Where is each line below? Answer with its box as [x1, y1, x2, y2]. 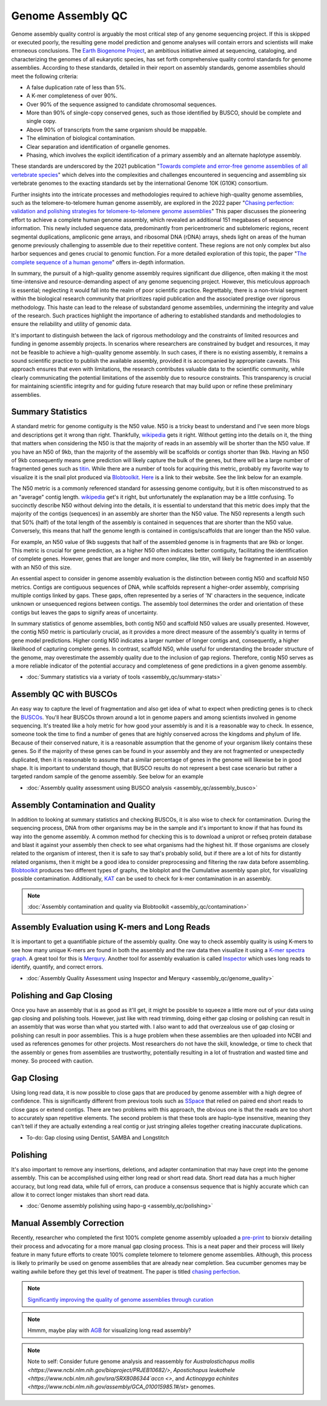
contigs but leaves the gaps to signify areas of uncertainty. [11, 609, 158, 616]
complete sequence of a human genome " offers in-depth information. [11, 258, 185, 266]
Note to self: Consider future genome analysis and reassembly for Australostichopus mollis [27, 1358, 255, 1365]
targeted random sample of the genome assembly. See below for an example [11, 773, 204, 780]
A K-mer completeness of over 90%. [26, 92, 117, 99]
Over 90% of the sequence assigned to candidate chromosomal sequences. [26, 101, 217, 108]
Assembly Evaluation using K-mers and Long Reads [11, 922, 211, 932]
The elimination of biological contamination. [26, 134, 136, 142]
